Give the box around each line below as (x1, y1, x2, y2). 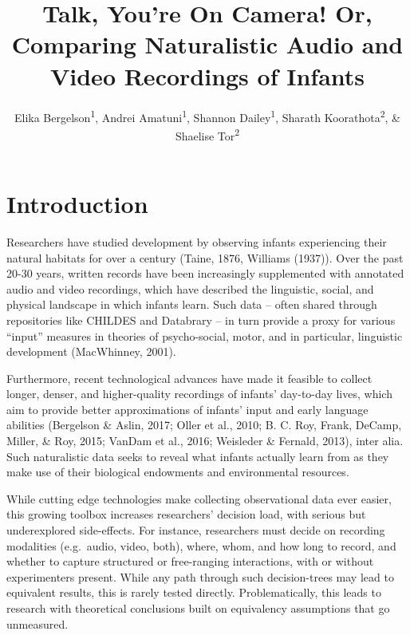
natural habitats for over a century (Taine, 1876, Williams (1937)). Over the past (6, 249, 404, 266)
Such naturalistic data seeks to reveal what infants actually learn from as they (6, 448, 389, 464)
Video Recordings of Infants (49, 59, 365, 92)
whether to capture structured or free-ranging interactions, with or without (6, 553, 374, 570)
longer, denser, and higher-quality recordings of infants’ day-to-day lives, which (6, 385, 392, 402)
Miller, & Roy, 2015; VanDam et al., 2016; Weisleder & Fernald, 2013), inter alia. (6, 432, 404, 449)
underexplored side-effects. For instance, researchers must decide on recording (6, 522, 385, 538)
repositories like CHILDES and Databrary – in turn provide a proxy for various (6, 311, 396, 328)
